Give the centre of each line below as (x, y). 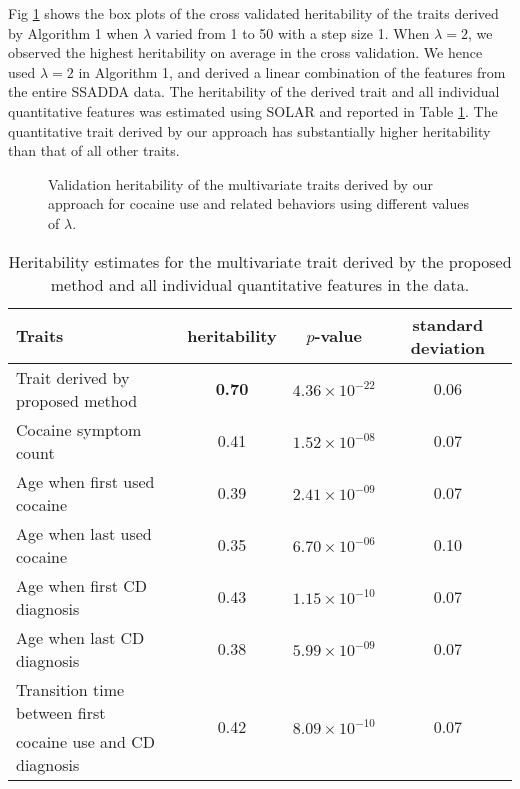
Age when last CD (80, 637)
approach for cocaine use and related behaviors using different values (258, 203)
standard (448, 324)
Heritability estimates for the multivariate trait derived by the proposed (260, 261)
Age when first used (85, 481)
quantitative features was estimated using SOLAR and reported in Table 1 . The (253, 110)
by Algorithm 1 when (73, 32)
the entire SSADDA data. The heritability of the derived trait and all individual (254, 91)
